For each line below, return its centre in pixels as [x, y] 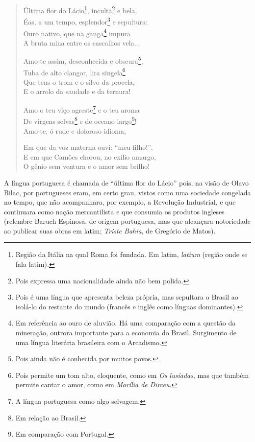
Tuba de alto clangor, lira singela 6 [74, 71]
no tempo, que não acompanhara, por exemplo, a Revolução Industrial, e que [120, 202]
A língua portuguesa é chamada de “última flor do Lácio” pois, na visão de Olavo [127, 182]
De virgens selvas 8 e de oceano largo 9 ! [80, 120]
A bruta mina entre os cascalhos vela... [82, 42]
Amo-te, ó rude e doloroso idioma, [75, 130]
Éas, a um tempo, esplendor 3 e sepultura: [86, 21]
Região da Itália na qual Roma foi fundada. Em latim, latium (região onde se [131, 254]
